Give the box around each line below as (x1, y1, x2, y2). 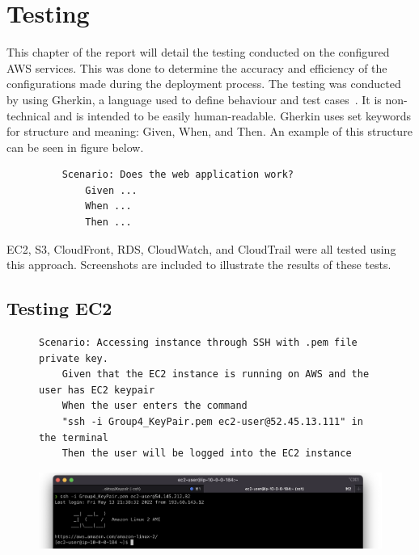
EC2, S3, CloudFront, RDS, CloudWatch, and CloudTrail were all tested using (6, 240, 396, 257)
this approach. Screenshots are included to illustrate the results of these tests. (6, 256, 391, 273)
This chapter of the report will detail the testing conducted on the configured (6, 44, 390, 61)
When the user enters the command (61, 400, 248, 412)
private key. (39, 352, 108, 364)
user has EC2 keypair (39, 384, 155, 396)
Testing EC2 (6, 296, 112, 321)
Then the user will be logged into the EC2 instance (61, 448, 352, 460)
